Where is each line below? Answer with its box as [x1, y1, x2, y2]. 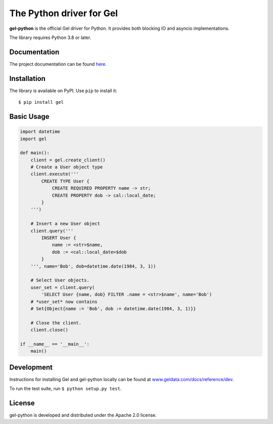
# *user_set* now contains [30, 299, 98, 305]
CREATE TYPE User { [41, 178, 89, 184]
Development [9, 363, 53, 371]
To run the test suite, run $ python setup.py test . [9, 386, 122, 392]
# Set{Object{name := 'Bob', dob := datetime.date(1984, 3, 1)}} [30, 306, 196, 311]
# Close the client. [30, 320, 82, 326]
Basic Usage [9, 112, 50, 121]
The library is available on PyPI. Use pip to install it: [9, 88, 117, 94]
